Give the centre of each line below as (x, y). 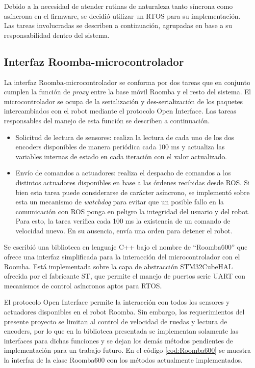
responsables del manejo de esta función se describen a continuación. (107, 120)
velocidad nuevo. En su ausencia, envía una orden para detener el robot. (124, 230)
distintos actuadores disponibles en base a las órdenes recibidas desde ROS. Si (133, 182)
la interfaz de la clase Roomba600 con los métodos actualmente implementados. (123, 360)
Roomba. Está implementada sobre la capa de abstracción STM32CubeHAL (118, 266)
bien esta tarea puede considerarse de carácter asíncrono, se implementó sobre (132, 192)
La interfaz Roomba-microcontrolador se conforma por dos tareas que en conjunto (127, 82)
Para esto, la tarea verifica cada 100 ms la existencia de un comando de (123, 221)
